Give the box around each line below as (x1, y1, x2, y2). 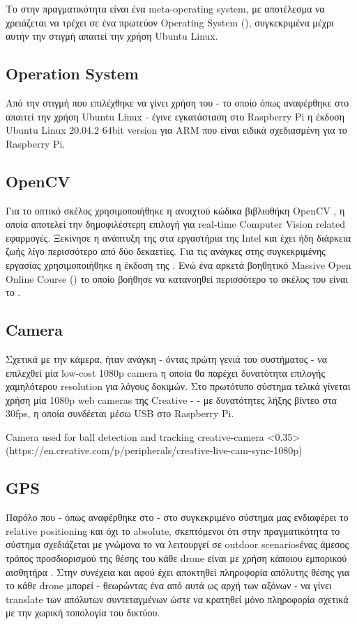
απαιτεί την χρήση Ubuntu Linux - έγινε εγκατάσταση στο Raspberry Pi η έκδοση (6, 109, 345, 123)
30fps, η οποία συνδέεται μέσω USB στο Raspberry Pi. (6, 406, 234, 421)
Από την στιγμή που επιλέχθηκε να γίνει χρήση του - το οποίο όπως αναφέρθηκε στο (6, 95, 349, 109)
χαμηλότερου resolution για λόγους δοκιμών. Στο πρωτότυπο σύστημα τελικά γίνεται (6, 379, 351, 393)
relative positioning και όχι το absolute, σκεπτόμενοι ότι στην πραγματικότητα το (6, 523, 340, 538)
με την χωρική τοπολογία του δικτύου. (6, 605, 160, 620)
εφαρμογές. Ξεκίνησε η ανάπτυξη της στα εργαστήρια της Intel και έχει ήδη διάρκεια (6, 230, 351, 244)
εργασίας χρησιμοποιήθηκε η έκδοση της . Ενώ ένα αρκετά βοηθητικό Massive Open (6, 257, 351, 272)
